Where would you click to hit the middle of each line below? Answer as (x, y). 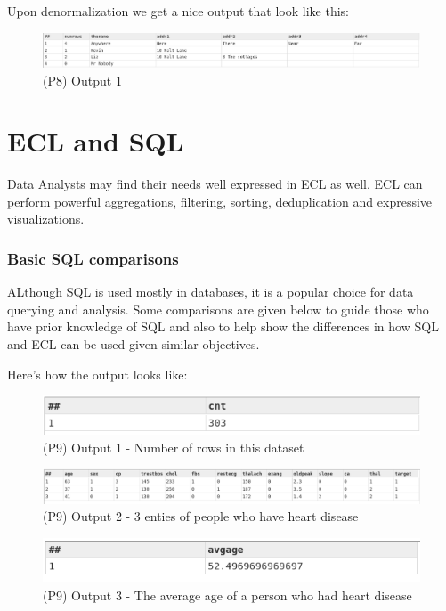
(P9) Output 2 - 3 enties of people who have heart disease (201, 516)
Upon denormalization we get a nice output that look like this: (178, 11)
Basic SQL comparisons (93, 258)
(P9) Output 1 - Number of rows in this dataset (174, 447)
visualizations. (46, 219)
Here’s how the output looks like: (97, 374)
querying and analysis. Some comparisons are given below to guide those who (218, 309)
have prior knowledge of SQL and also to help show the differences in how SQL (223, 326)
